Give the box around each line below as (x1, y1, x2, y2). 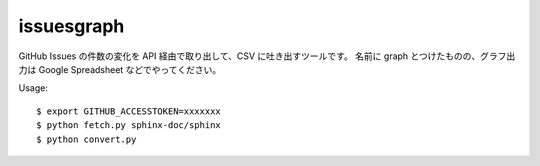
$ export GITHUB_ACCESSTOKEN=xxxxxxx (36, 105, 222, 117)
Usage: (18, 82, 49, 94)
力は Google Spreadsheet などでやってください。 (18, 63, 222, 75)
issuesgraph (18, 15, 125, 37)
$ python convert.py (36, 133, 137, 145)
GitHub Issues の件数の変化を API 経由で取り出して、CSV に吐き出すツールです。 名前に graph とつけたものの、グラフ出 (18, 50, 516, 62)
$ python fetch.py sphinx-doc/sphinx (36, 120, 222, 131)
